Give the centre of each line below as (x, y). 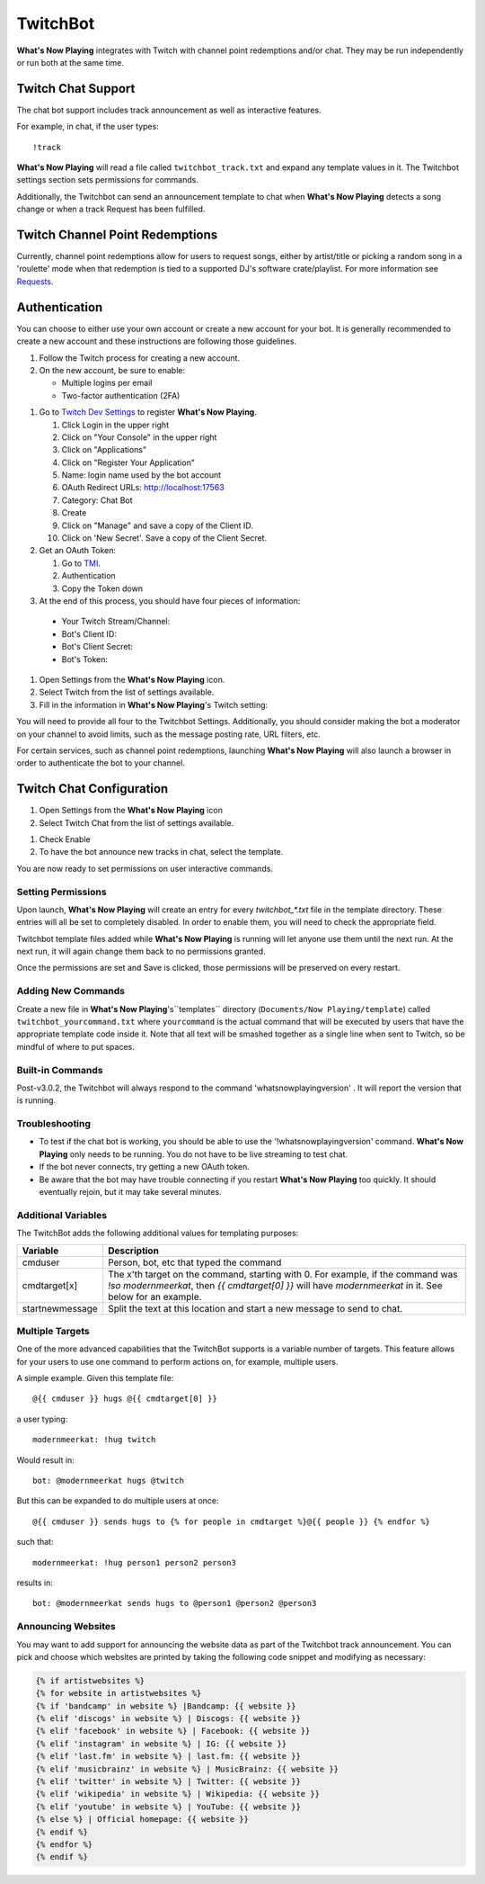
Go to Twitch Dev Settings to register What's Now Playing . (148, 412)
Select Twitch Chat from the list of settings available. (137, 822)
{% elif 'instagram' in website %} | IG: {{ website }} (161, 1744)
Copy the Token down (102, 588)
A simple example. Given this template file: (95, 1378)
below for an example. (155, 1296)
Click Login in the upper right (115, 425)
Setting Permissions (62, 892)
